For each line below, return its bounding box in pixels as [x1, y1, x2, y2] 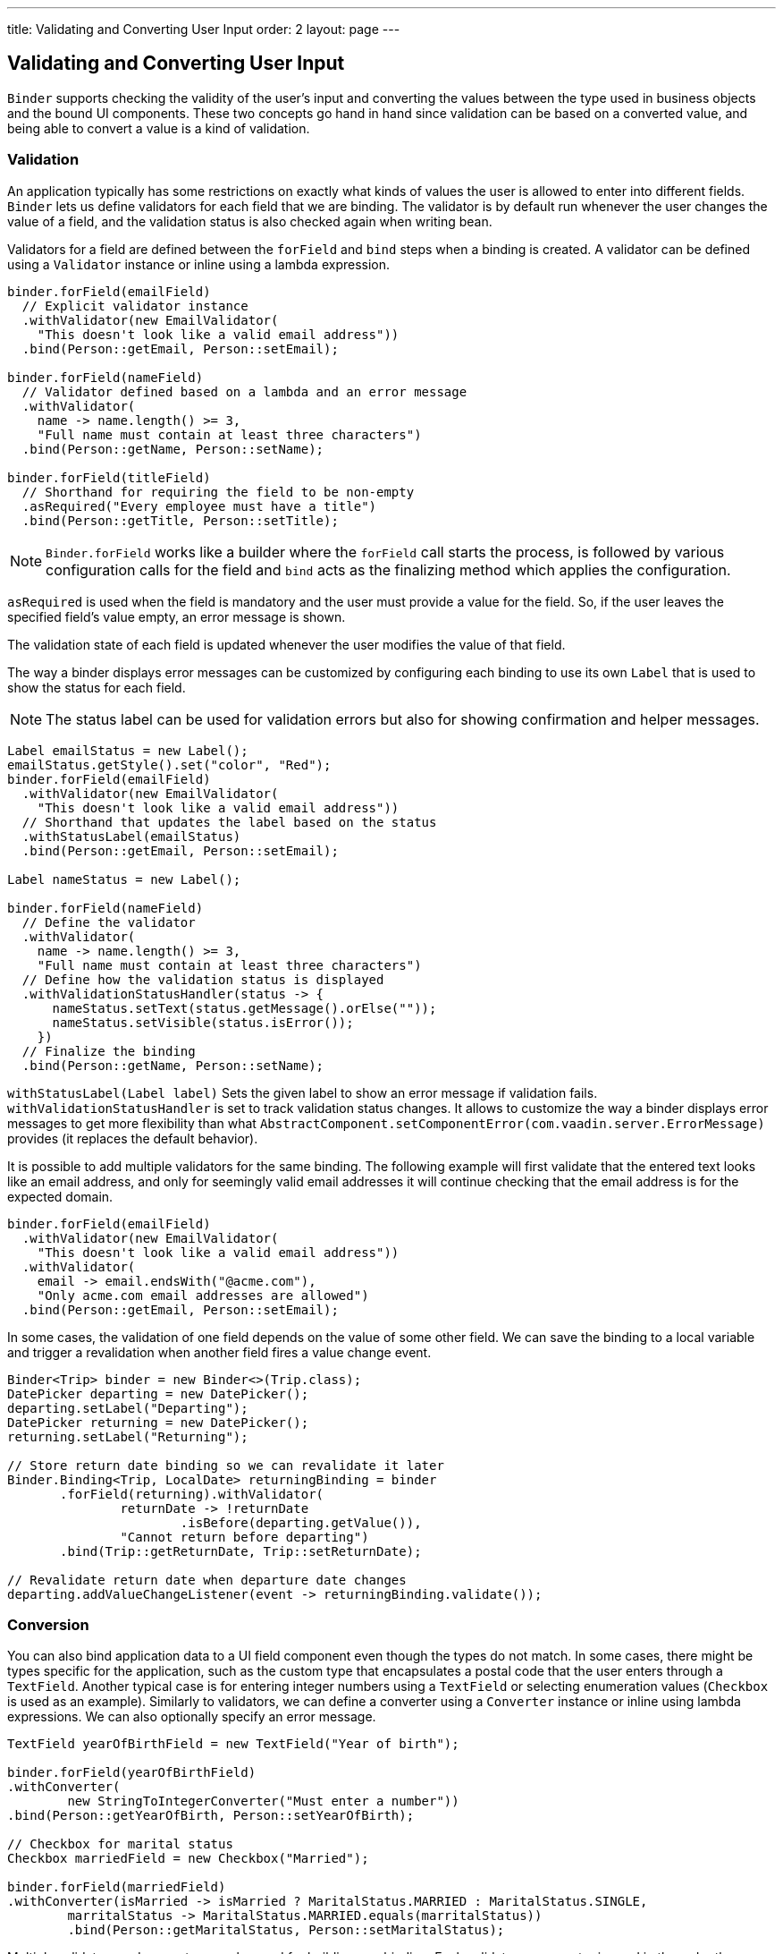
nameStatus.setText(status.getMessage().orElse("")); [52, 1000, 437, 1015]
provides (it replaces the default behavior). [7, 1130, 258, 1146]
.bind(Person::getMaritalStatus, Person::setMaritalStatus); [67, 1923, 505, 1938]
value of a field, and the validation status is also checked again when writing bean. [7, 213, 493, 229]
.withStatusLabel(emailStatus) [21, 828, 241, 844]
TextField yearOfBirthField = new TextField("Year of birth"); [7, 1737, 459, 1752]
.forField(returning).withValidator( [60, 1486, 324, 1501]
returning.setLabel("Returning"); [7, 1429, 248, 1444]
